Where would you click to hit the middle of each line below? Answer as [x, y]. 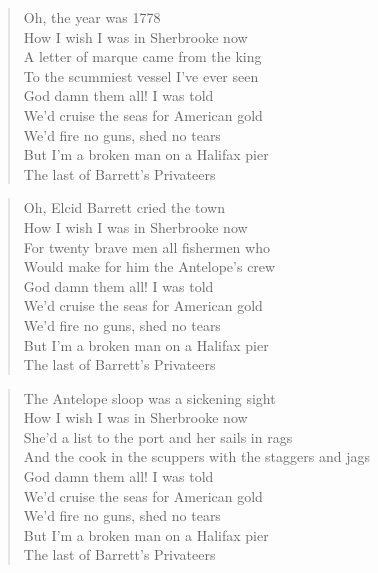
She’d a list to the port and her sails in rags [158, 436]
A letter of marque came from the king [142, 56]
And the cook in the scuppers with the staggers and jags [196, 456]
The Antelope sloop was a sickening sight [149, 397]
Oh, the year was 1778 [92, 17]
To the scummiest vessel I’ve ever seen [141, 75]
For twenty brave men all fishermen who [146, 246]
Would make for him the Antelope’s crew [149, 266]
